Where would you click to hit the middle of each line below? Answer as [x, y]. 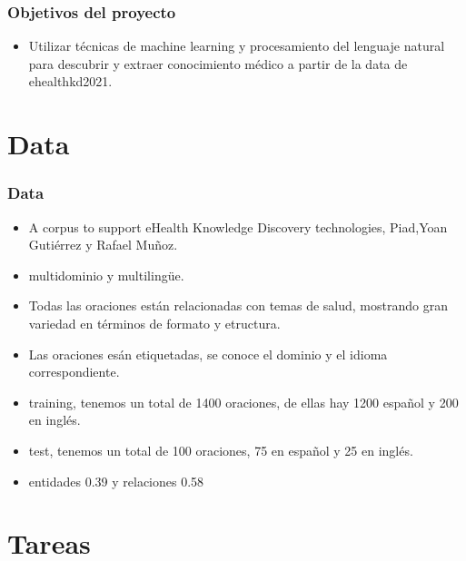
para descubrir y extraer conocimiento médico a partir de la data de [218, 63]
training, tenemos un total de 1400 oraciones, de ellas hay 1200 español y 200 [243, 402]
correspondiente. [74, 372]
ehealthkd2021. [70, 81]
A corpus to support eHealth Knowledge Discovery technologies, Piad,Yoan [238, 226]
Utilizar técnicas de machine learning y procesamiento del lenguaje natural [237, 46]
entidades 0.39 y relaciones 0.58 [116, 481]
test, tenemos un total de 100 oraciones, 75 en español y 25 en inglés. [221, 450]
